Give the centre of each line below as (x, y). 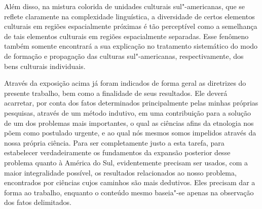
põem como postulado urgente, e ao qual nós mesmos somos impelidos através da (130, 133)
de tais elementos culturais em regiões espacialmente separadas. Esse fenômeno (126, 36)
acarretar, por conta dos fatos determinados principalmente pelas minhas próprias (131, 103)
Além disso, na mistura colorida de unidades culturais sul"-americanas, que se (124, 6)
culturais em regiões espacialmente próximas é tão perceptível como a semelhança (131, 26)
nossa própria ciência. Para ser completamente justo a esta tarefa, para (114, 142)
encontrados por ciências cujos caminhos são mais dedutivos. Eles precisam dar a (130, 182)
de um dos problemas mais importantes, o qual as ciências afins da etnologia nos (129, 123)
